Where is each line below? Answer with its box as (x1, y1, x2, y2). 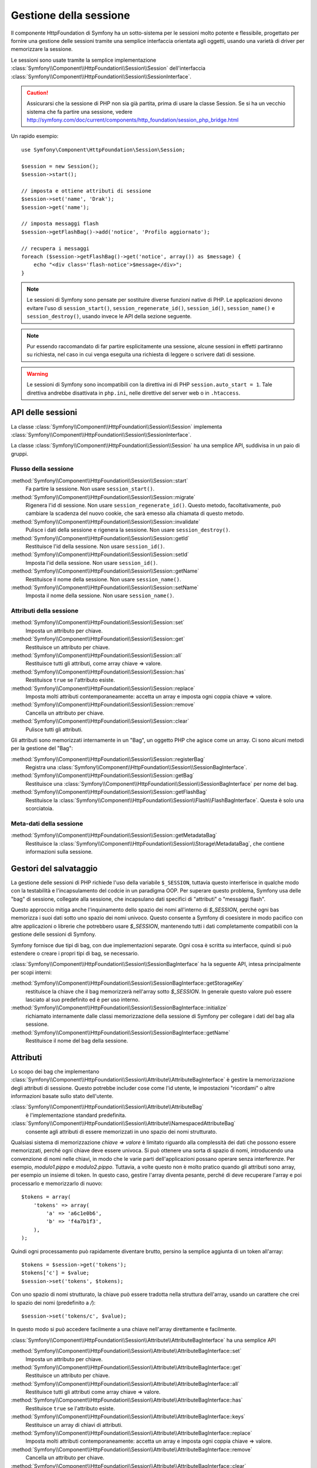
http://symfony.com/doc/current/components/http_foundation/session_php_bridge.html (26, 116, 239, 123)
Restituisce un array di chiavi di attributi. (25, 1421, 123, 1428)
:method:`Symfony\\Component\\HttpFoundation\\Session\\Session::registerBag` (11, 755, 205, 763)
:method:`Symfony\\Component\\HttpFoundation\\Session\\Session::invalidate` (11, 518, 201, 525)
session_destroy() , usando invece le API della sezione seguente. (26, 313, 192, 320)
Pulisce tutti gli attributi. (25, 726, 83, 733)
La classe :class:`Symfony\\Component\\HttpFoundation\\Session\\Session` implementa (11, 423, 222, 430)
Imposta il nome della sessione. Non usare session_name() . (25, 592, 174, 599)
